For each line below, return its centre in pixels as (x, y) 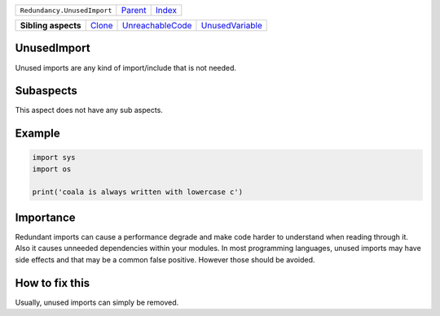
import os (52, 169)
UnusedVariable (231, 26)
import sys (54, 158)
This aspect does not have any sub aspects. (89, 110)
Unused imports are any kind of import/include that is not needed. (125, 67)
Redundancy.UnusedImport (66, 10)
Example (37, 134)
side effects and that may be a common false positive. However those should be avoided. (165, 259)
